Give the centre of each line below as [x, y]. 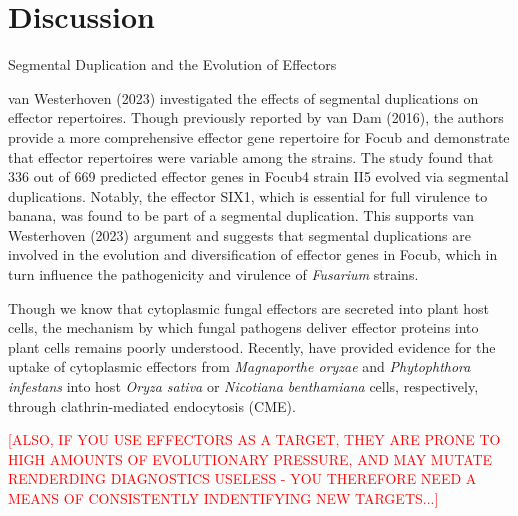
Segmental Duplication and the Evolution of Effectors [172, 64]
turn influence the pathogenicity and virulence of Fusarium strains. [213, 274]
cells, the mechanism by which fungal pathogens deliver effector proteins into [243, 327]
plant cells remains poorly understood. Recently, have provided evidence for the [252, 346]
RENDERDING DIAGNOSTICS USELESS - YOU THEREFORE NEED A [242, 478]
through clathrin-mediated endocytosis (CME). [152, 405]
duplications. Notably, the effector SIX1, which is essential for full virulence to [248, 195]
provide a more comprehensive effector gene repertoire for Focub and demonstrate [259, 136]
